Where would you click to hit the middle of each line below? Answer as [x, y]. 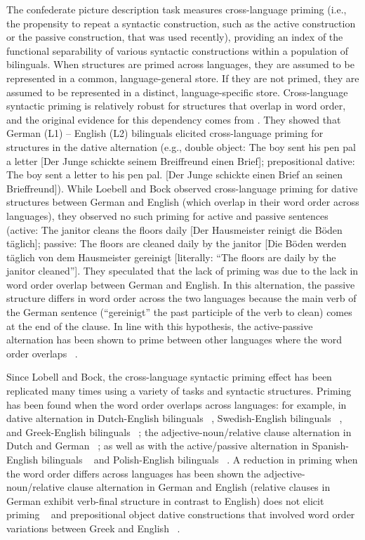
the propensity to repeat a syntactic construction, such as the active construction [181, 23]
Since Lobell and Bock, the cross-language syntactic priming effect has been [169, 377]
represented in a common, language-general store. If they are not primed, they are [183, 78]
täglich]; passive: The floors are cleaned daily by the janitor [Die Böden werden [177, 243]
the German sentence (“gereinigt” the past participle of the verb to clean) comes [179, 312]
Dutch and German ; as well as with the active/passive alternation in [158, 446]
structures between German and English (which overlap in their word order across [183, 202]
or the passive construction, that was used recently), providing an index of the [175, 37]
